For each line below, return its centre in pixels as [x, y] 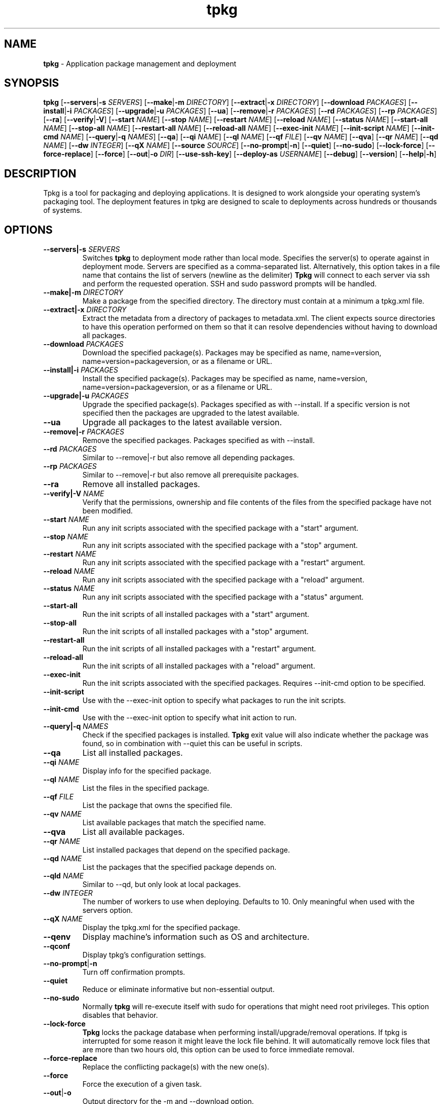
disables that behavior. [120, 1015]
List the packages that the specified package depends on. [179, 867]
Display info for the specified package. [147, 771]
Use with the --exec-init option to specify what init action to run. [190, 718]
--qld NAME [64, 876]
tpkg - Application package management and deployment [140, 63]
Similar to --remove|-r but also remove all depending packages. [189, 458]
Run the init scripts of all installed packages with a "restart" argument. [199, 649]
